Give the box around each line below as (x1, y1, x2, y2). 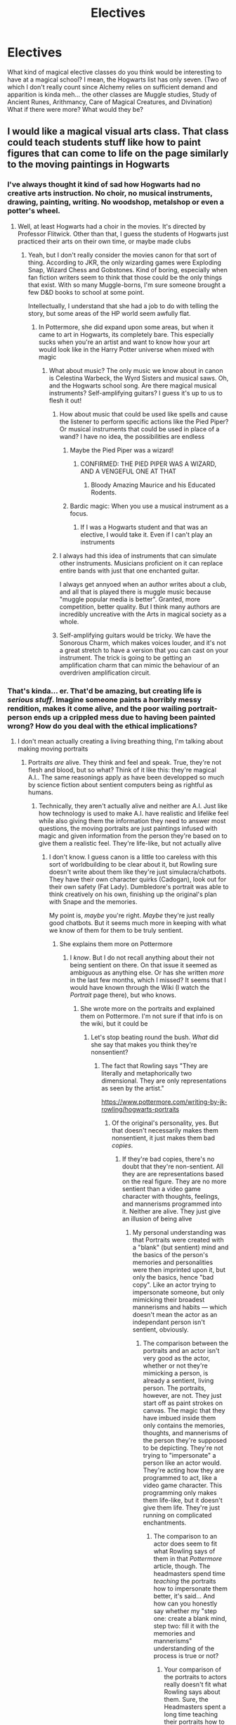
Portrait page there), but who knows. (70, 991, 177, 999)
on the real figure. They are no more (122, 1177, 227, 1185)
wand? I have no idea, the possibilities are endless (59, 432, 205, 440)
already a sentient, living (143, 1376, 214, 1385)
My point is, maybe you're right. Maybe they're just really (48, 911, 215, 919)
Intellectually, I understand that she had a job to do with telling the (27, 301, 219, 310)
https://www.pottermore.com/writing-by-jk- (101, 1097, 228, 1106)
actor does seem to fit (153, 1539, 218, 1548)
